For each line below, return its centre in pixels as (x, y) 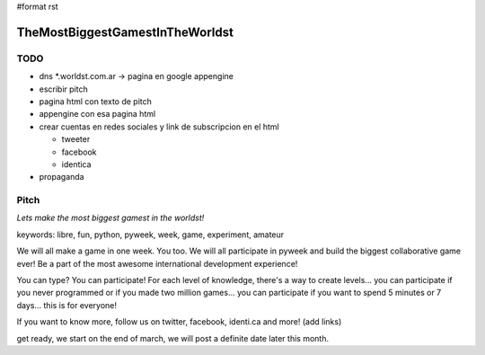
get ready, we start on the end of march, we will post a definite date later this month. (173, 338)
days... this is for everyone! (66, 305)
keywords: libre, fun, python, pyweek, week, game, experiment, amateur (150, 235)
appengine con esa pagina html (97, 114)
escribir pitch (64, 89)
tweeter (76, 139)
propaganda (62, 177)
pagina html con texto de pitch (96, 101)
